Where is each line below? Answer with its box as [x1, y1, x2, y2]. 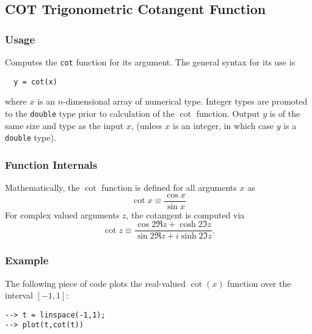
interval [5, 289, 33, 302]
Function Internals [5, 157, 98, 172]
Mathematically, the [5, 181, 80, 194]
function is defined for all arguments [101, 181, 237, 194]
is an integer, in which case [173, 119, 274, 132]
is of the [269, 106, 300, 119]
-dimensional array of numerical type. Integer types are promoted [63, 95, 308, 108]
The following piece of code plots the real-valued [5, 276, 186, 289]
